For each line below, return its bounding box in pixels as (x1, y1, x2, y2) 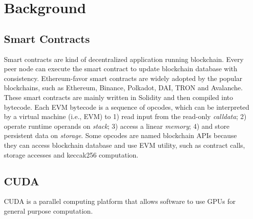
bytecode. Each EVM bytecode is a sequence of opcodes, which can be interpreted (4, 101, 250, 112)
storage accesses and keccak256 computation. (4, 149, 139, 159)
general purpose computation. (4, 205, 93, 216)
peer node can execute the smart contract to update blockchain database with (4, 63, 237, 74)
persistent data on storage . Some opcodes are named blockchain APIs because (4, 130, 237, 140)
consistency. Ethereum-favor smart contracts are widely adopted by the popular (4, 73, 243, 83)
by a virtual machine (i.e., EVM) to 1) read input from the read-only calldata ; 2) (4, 111, 247, 121)
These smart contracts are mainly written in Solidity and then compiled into (4, 92, 233, 102)
